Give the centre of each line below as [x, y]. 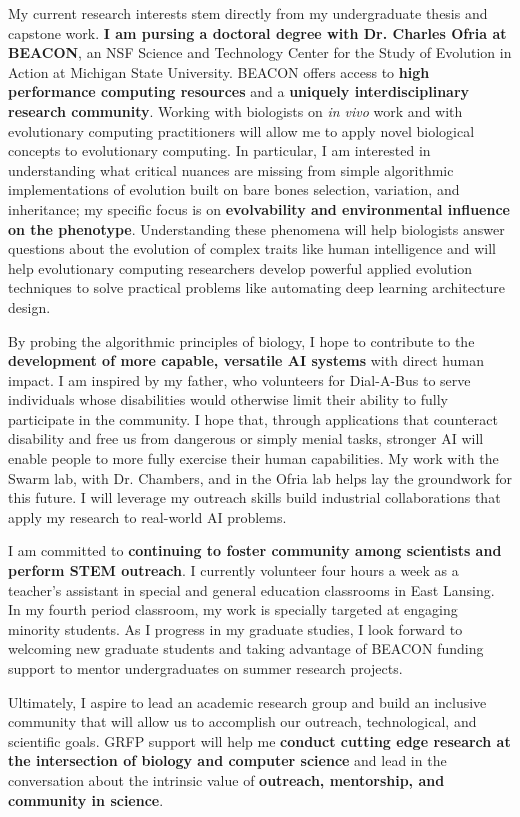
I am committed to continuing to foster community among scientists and [255, 550]
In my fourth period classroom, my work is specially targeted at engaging [233, 609]
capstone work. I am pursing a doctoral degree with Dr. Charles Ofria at [257, 32]
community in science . [86, 799]
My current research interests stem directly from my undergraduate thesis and [248, 13]
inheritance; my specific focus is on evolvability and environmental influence [259, 208]
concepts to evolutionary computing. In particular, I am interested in [219, 150]
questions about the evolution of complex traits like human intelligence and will [252, 248]
